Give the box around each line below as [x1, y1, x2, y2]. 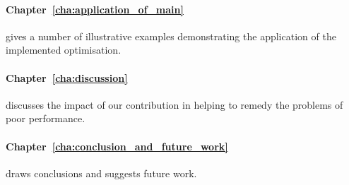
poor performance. [6, 111, 85, 126]
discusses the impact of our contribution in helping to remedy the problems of [6, 97, 343, 112]
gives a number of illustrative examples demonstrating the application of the [6, 28, 336, 43]
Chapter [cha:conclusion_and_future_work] [6, 138, 228, 153]
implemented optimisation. [6, 42, 122, 57]
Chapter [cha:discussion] [6, 70, 128, 85]
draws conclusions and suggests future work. [6, 165, 197, 180]
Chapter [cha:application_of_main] [6, 1, 184, 16]
